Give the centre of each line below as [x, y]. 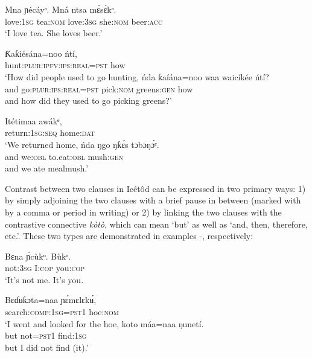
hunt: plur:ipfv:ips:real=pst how [65, 65]
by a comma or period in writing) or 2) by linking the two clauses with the [143, 212]
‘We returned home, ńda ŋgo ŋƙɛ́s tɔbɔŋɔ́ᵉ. [82, 144]
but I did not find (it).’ [47, 347]
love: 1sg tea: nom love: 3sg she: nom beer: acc [84, 21]
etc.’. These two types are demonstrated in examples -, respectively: [129, 236]
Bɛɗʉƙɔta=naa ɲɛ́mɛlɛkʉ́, [51, 300]
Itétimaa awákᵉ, [33, 120]
